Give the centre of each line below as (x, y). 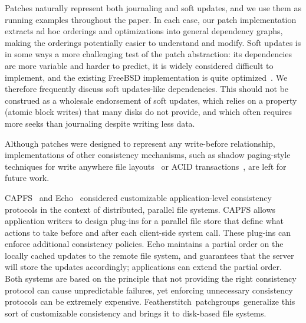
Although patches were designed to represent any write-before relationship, (140, 143)
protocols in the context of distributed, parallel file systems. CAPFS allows (140, 209)
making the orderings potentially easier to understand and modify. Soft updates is (153, 42)
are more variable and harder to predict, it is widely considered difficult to (139, 65)
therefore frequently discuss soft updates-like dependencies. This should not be (147, 89)
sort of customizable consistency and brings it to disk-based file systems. (136, 313)
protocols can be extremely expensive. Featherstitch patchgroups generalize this (150, 301)
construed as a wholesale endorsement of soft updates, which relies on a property (151, 100)
